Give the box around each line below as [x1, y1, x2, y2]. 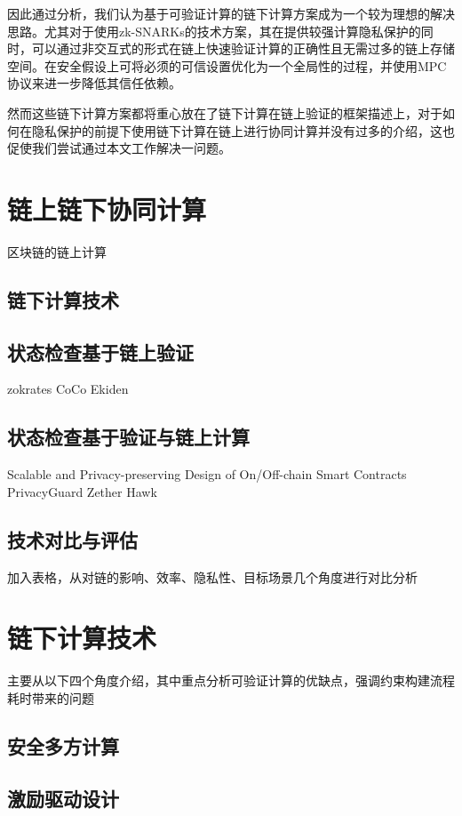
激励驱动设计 [7, 784, 119, 812]
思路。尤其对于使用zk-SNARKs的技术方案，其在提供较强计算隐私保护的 [7, 21, 421, 40]
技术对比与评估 [7, 525, 138, 553]
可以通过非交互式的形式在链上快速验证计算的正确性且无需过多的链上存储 [31, 39, 455, 58]
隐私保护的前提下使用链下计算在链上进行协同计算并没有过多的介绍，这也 [31, 121, 455, 140]
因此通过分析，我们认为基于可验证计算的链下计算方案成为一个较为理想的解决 [7, 4, 455, 22]
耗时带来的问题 [7, 688, 94, 707]
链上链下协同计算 [7, 190, 207, 227]
